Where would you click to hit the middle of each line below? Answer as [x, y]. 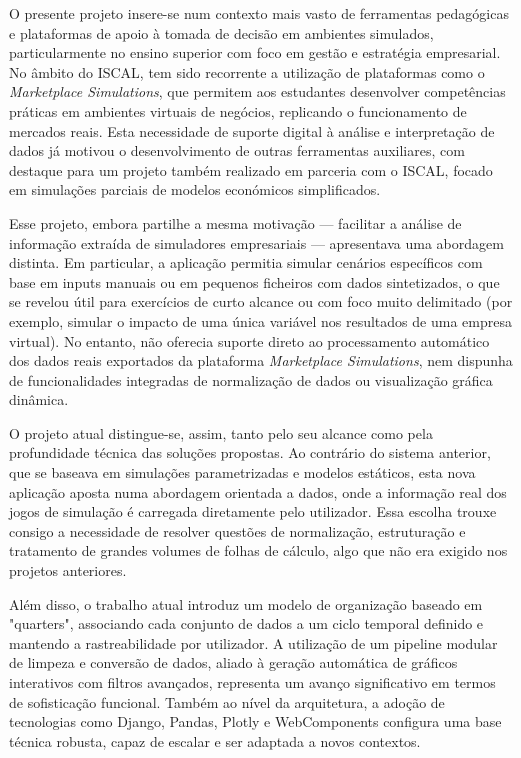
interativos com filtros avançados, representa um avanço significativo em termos [252, 682]
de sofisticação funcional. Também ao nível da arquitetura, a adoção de [227, 701]
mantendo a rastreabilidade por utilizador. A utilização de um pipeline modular [253, 642]
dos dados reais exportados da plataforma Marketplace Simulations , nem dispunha [261, 360]
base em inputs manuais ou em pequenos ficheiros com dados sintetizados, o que [254, 281]
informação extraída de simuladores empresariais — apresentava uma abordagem [256, 242]
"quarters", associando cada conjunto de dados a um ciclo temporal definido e [246, 623]
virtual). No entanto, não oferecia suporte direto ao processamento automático [249, 340]
